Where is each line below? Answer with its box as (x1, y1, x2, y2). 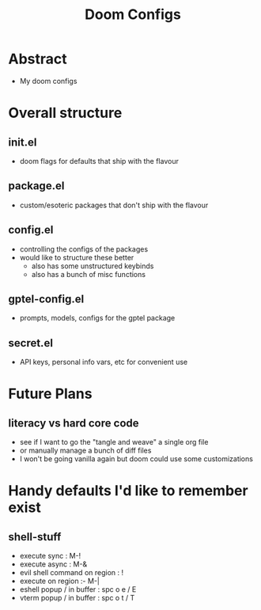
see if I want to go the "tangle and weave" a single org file (19, 438, 209, 447)
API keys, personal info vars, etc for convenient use (19, 358, 188, 367)
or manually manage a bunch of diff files (19, 445, 152, 456)
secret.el (8, 336, 54, 350)
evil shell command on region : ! (19, 568, 124, 578)
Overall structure (8, 104, 123, 122)
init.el (8, 135, 37, 149)
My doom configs (19, 76, 78, 85)
